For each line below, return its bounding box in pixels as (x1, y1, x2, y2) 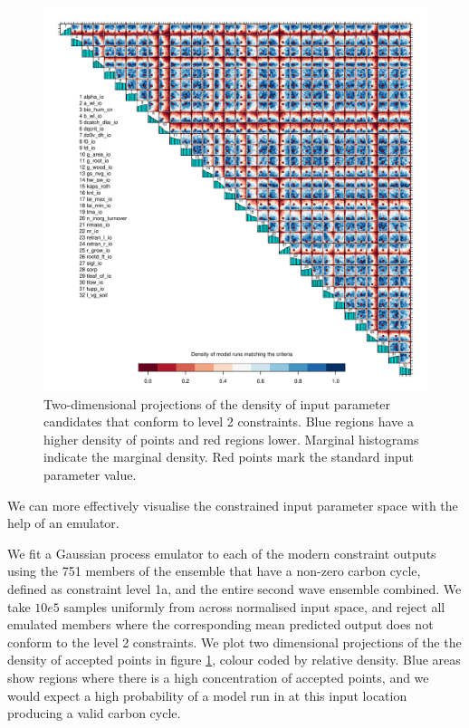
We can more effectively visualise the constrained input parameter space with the (7, 495, 458, 514)
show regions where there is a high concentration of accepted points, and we (7, 667, 429, 686)
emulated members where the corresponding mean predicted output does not (7, 615, 434, 634)
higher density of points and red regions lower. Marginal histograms (43, 429, 419, 448)
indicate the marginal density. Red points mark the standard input (43, 447, 414, 466)
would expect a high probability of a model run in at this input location (7, 685, 407, 704)
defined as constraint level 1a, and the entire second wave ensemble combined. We (7, 579, 462, 598)
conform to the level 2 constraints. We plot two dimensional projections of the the (7, 632, 462, 651)
